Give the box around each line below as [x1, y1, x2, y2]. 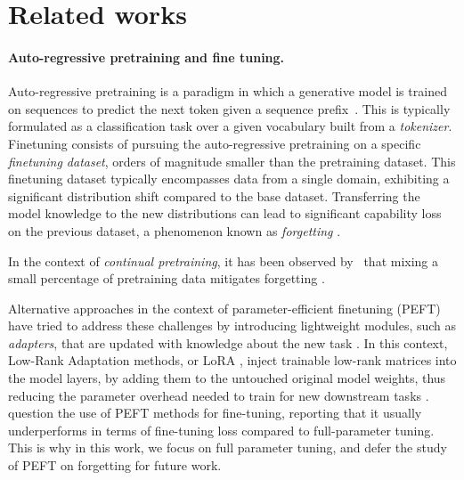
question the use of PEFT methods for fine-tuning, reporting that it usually [8, 403, 422, 422]
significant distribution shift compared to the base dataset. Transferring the [8, 186, 420, 205]
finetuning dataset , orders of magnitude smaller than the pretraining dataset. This [8, 151, 456, 170]
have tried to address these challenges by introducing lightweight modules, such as [8, 316, 457, 335]
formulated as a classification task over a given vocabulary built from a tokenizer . [8, 117, 452, 135]
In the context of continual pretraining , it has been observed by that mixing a [8, 251, 439, 270]
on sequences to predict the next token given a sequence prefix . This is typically [8, 99, 451, 118]
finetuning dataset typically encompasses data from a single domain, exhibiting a [8, 169, 450, 188]
